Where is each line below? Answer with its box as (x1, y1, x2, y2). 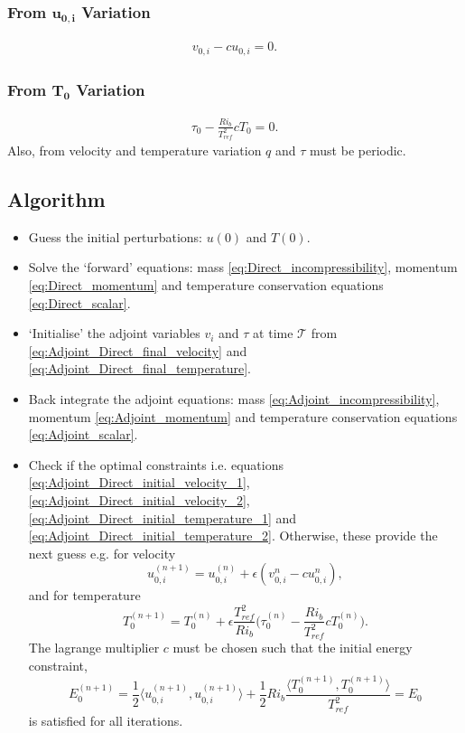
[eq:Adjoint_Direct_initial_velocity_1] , (28, 473, 250, 492)
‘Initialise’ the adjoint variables (28, 324, 200, 343)
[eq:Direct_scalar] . (28, 293, 131, 312)
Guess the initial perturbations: (28, 227, 202, 246)
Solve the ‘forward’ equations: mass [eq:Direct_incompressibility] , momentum (28, 258, 458, 277)
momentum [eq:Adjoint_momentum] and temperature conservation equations (28, 407, 458, 426)
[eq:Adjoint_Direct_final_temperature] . (28, 359, 251, 378)
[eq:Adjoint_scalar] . (28, 425, 138, 444)
